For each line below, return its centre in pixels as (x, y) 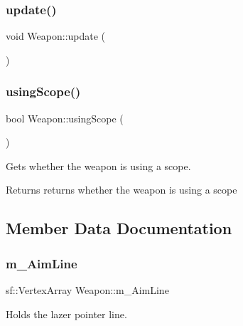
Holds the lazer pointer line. (66, 314)
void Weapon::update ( (56, 36)
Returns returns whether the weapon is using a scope (121, 190)
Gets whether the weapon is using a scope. (98, 165)
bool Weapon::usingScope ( (65, 118)
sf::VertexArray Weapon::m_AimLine (87, 290)
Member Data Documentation (119, 228)
